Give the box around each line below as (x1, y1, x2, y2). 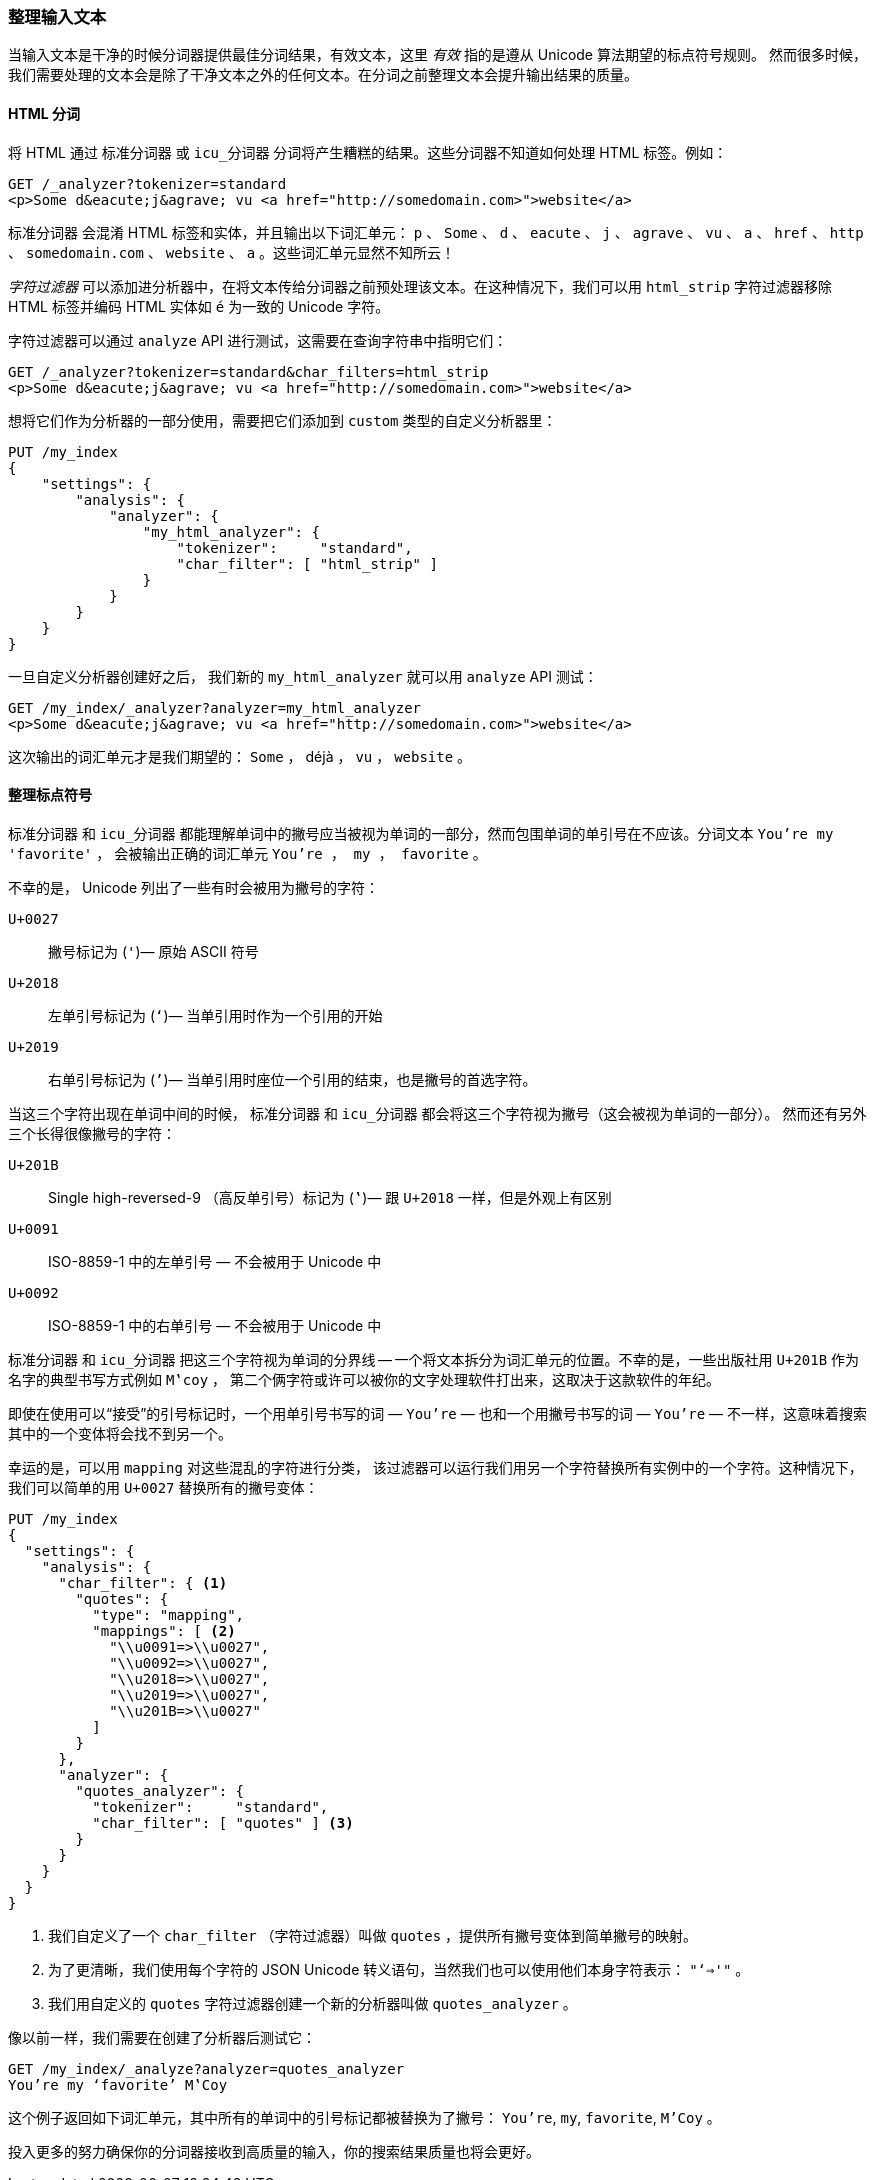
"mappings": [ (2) (92, 1622, 236, 1639)
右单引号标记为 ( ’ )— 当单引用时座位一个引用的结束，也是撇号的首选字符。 (48, 1070, 537, 1088)
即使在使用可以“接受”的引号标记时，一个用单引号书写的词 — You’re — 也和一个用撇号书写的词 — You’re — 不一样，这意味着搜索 (8, 1404, 867, 1422)
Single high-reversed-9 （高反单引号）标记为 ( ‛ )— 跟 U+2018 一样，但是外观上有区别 (48, 1188, 612, 1206)
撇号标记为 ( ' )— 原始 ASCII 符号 (48, 942, 259, 960)
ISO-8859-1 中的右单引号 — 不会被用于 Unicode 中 (48, 1316, 382, 1334)
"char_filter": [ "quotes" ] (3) (92, 1814, 354, 1831)
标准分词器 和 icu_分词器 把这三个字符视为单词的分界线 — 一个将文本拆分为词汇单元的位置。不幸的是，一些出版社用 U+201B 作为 (8, 1350, 860, 1368)
